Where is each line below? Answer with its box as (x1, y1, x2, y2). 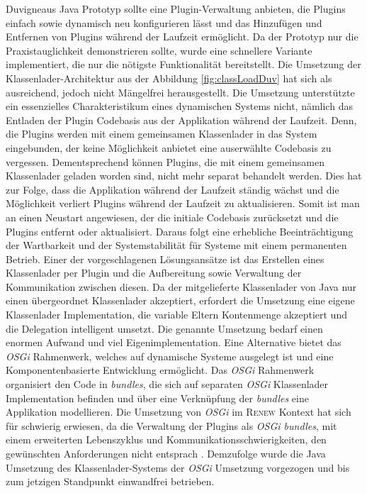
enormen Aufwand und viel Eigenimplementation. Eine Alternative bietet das (6, 335, 341, 350)
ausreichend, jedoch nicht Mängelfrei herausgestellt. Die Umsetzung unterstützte (6, 84, 355, 99)
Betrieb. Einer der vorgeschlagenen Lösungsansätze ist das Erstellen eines (6, 251, 324, 266)
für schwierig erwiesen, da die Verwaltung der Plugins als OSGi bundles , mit (6, 418, 337, 433)
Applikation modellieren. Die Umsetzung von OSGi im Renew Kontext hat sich (6, 404, 351, 419)
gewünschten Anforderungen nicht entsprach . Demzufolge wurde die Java (6, 446, 326, 460)
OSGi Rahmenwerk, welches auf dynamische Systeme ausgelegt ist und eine (6, 348, 334, 363)
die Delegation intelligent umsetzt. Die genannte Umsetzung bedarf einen (6, 321, 323, 336)
